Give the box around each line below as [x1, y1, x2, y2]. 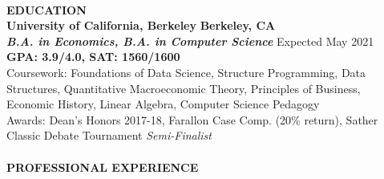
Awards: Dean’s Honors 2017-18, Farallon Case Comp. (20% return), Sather [6, 111, 378, 128]
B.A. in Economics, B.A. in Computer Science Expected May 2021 [6, 32, 374, 49]
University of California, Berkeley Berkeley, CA [6, 17, 276, 34]
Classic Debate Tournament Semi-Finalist [6, 127, 212, 144]
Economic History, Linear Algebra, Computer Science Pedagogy [6, 96, 320, 112]
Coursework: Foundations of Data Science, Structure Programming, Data [6, 63, 366, 80]
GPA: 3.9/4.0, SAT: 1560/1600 [6, 48, 180, 65]
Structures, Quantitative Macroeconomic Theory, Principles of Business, [6, 79, 361, 96]
